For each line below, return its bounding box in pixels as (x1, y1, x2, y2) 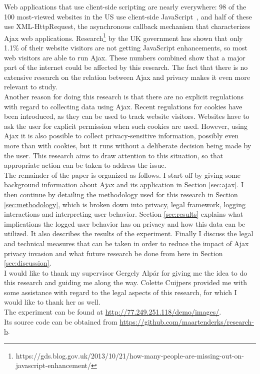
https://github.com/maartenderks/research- (119, 316, 254, 327)
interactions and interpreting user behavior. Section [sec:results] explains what (4, 209, 243, 219)
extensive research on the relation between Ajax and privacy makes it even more (4, 71, 250, 82)
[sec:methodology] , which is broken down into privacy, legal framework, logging (4, 199, 245, 209)
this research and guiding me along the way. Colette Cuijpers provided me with (4, 277, 247, 288)
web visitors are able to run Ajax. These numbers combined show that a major (4, 52, 245, 62)
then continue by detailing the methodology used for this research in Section (4, 189, 238, 199)
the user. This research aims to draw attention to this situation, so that (4, 150, 223, 160)
